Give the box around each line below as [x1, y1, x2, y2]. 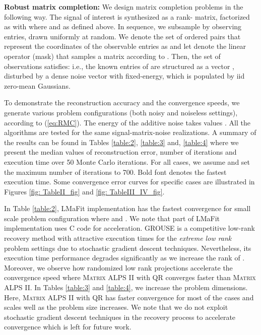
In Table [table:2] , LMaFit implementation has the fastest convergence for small [4, 203, 251, 214]
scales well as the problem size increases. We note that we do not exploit [4, 302, 228, 312]
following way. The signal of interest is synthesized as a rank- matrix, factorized [4, 11, 250, 22]
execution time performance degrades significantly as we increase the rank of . [4, 252, 245, 263]
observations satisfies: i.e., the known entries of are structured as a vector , [4, 60, 234, 71]
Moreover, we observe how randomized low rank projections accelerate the [4, 262, 233, 273]
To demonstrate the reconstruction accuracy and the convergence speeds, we [4, 97, 240, 108]
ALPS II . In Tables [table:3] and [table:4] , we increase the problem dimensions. [4, 282, 248, 293]
